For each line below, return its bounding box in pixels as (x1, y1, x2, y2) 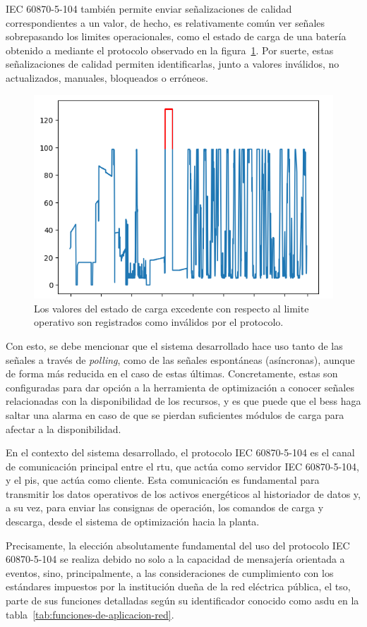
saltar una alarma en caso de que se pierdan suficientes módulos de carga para (6, 407, 344, 422)
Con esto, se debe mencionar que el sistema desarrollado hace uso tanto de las (6, 338, 343, 353)
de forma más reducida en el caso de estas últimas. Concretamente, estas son (6, 366, 338, 381)
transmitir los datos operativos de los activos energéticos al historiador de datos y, (6, 486, 361, 501)
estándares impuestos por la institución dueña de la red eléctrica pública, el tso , (6, 579, 351, 594)
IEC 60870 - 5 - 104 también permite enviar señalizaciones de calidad (6, 1, 292, 16)
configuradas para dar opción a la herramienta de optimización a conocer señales (6, 379, 354, 394)
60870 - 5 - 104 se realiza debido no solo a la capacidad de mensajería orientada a (6, 552, 345, 566)
